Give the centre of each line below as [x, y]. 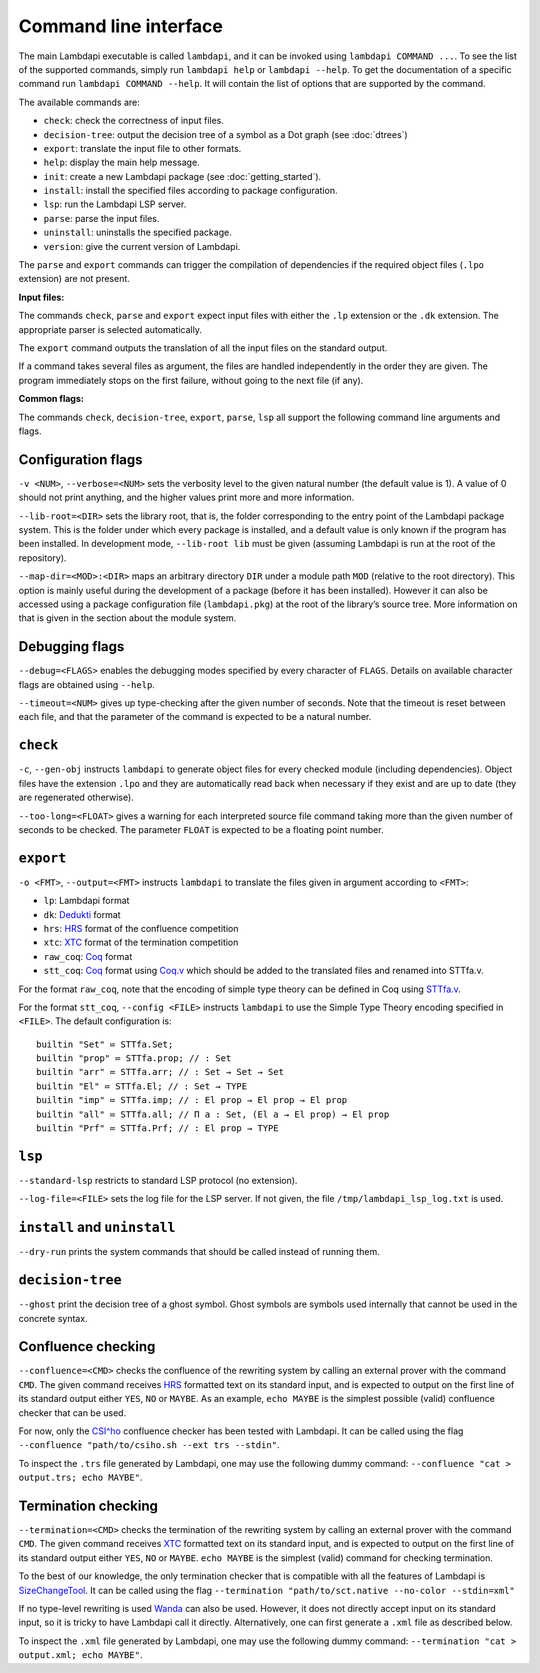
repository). [42, 557]
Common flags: [51, 399]
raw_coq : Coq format [88, 956]
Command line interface [121, 26]
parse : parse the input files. [101, 218]
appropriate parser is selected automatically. [110, 329]
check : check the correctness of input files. [134, 121]
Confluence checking [87, 1346]
